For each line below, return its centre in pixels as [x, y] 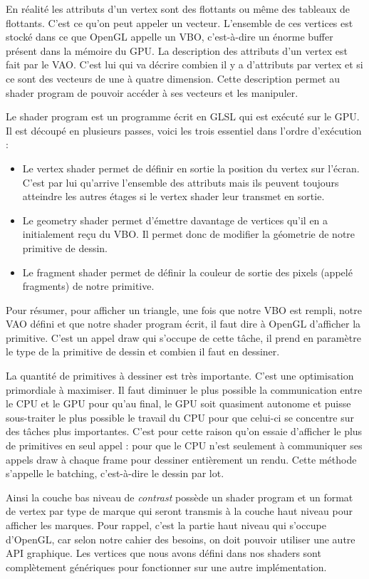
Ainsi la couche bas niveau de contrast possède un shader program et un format [180, 497]
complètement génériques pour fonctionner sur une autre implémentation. [166, 567]
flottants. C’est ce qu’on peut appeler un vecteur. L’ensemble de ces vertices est [180, 22]
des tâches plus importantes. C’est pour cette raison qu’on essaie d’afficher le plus [184, 431]
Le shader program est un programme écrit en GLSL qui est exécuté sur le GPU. [183, 116]
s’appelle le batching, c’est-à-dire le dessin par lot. [115, 473]
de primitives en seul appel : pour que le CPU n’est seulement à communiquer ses [184, 445]
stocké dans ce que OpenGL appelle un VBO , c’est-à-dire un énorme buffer [170, 37]
